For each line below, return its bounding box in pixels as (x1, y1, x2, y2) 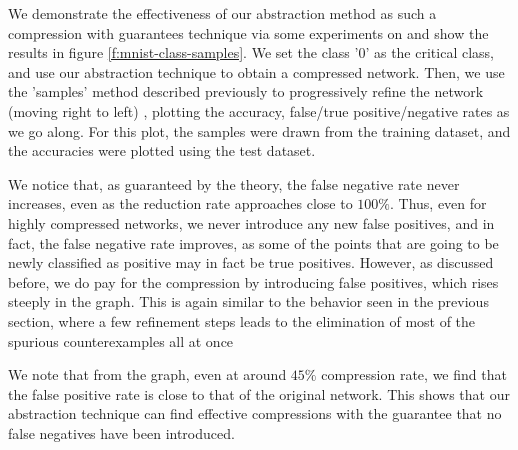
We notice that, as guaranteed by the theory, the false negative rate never (8, 173, 460, 194)
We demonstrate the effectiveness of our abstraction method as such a (8, 3, 437, 23)
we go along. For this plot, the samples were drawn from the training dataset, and (8, 120, 511, 141)
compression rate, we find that (321, 364, 507, 385)
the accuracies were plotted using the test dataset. (8, 140, 316, 161)
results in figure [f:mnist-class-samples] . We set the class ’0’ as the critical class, (8, 42, 494, 63)
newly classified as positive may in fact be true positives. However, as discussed (8, 252, 494, 273)
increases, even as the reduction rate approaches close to (8, 193, 353, 214)
